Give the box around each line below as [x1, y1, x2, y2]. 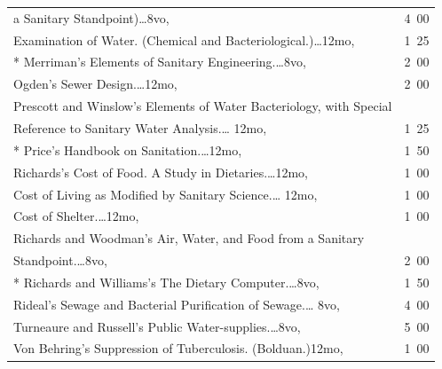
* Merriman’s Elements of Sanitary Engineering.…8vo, [13, 52, 306, 71]
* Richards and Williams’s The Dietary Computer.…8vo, [13, 272, 320, 291]
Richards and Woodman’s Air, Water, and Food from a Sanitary [13, 229, 365, 247]
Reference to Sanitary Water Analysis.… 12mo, [13, 118, 267, 137]
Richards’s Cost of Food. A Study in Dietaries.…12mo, [13, 162, 308, 181]
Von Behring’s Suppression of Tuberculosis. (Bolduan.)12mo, [13, 339, 343, 357]
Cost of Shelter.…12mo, [13, 207, 139, 225]
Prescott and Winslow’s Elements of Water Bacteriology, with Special [13, 97, 392, 115]
